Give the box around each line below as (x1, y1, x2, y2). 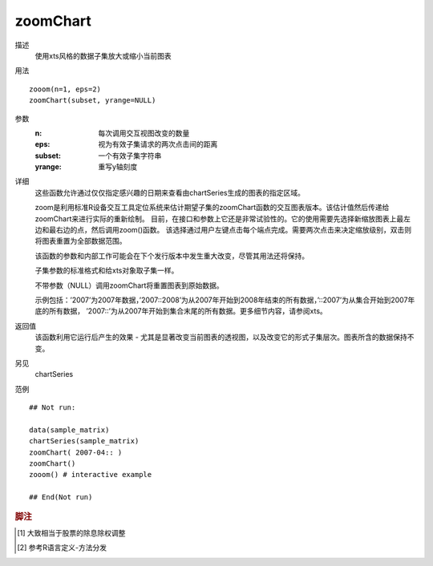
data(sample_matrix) (29, 425, 110, 435)
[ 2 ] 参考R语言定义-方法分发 (17, 543, 107, 552)
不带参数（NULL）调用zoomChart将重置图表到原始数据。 (34, 281, 224, 290)
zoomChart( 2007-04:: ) (29, 447, 123, 457)
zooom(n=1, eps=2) (29, 84, 102, 94)
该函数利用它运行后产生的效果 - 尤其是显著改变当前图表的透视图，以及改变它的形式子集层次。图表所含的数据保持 (34, 333, 408, 342)
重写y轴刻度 (98, 162, 138, 172)
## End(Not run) (29, 493, 93, 502)
